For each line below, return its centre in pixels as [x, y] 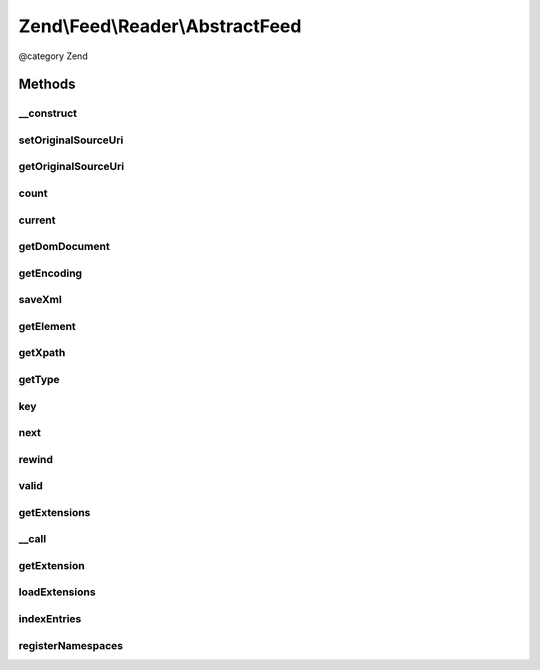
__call [32, 539]
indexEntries [50, 619]
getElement [47, 326]
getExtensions [54, 512]
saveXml [40, 300]
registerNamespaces [71, 645]
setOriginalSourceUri [71, 140]
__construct [48, 113]
